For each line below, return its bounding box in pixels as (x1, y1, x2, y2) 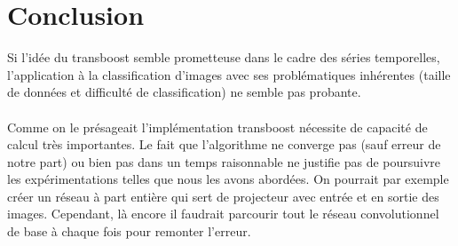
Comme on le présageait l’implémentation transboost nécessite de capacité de (7, 117, 428, 136)
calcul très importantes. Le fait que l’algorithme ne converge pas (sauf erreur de (7, 135, 441, 154)
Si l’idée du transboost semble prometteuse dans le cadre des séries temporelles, (7, 48, 440, 67)
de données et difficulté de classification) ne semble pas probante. (7, 83, 361, 101)
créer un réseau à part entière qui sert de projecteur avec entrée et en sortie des (7, 186, 439, 205)
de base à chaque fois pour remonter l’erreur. (7, 222, 251, 241)
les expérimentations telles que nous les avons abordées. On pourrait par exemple (7, 170, 449, 188)
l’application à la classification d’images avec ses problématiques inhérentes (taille (7, 65, 451, 83)
